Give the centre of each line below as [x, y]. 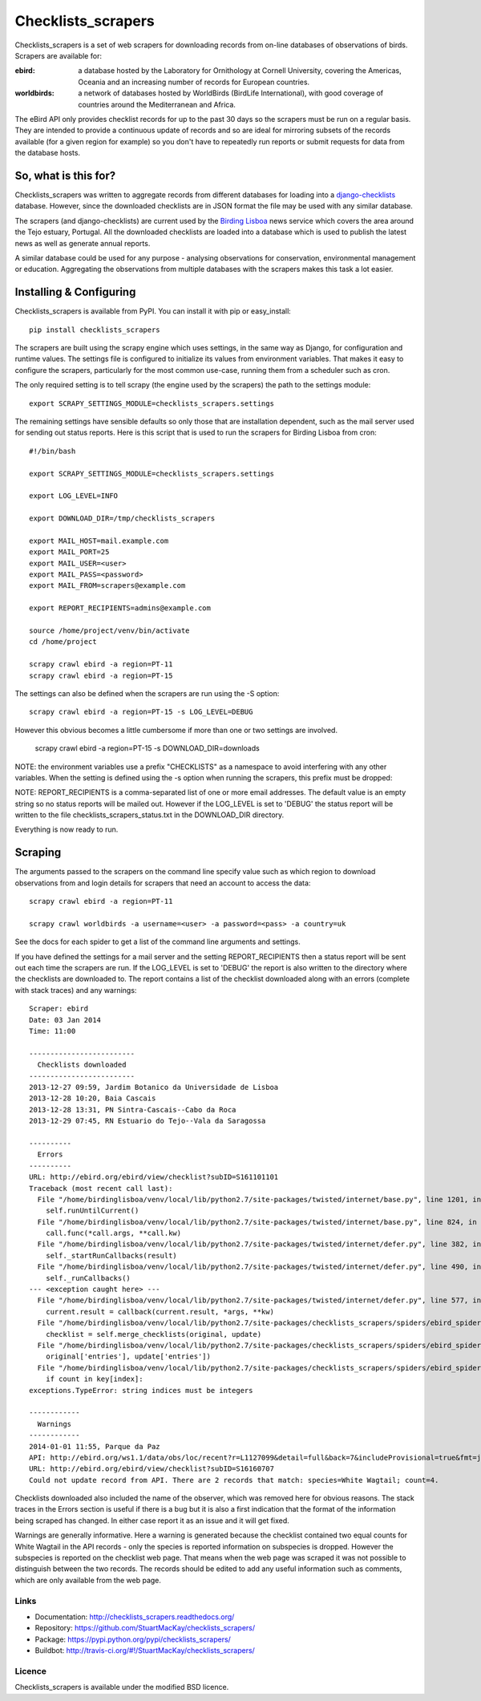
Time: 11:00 [53, 1031]
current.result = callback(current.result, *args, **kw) [160, 1312]
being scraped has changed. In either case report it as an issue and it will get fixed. [152, 1521]
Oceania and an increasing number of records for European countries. [194, 82]
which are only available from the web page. [88, 1580]
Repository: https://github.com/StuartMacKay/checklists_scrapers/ [145, 1628]
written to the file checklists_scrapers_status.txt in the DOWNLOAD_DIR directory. [150, 815]
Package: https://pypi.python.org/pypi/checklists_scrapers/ [133, 1639]
